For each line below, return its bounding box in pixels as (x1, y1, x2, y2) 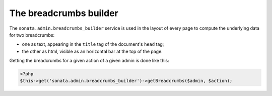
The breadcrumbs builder (9, 8, 118, 19)
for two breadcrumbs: (9, 32, 55, 38)
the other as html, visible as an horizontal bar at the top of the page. (22, 48, 163, 54)
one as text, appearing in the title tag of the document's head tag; (22, 41, 164, 47)
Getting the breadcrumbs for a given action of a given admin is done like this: (9, 58, 170, 64)
